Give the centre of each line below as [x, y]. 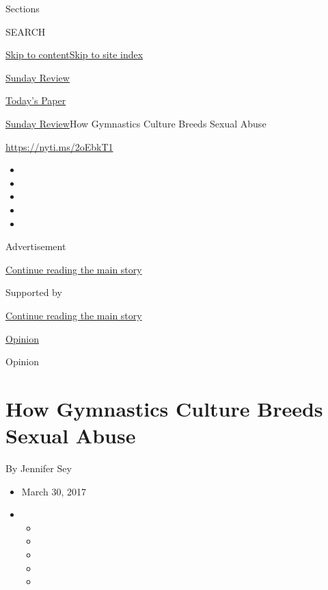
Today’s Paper [36, 100]
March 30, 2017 [54, 491]
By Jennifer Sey [39, 468]
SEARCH [26, 31]
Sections [23, 8]
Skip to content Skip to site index [74, 54]
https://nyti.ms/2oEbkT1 [59, 146]
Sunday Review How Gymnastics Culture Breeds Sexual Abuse [136, 123]
